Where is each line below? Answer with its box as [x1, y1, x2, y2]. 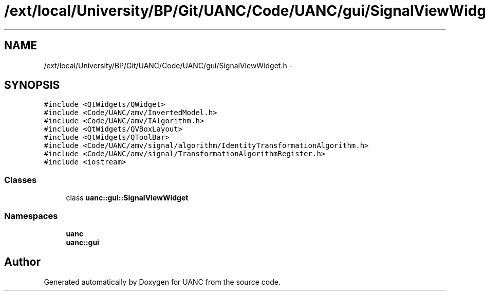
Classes [4, 174, 37, 185]
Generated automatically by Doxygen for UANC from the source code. [44, 277, 281, 286]
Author [4, 255, 41, 269]
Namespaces [4, 210, 58, 221]
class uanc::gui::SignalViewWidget [66, 193, 189, 202]
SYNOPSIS [4, 79, 60, 92]
